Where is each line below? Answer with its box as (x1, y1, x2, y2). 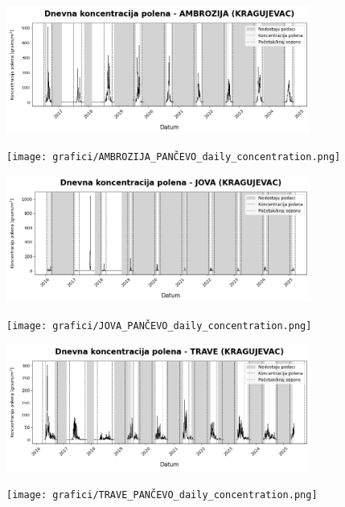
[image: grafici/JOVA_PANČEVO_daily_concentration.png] (6, 319, 312, 332)
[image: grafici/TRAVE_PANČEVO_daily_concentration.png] (6, 488, 318, 501)
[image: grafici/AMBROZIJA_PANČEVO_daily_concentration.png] (6, 151, 341, 163)
